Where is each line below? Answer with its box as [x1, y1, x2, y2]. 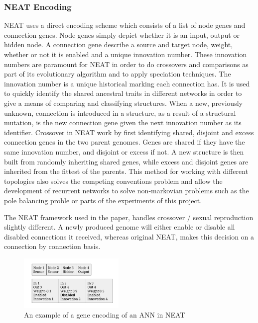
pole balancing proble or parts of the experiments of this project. [4, 195, 202, 205]
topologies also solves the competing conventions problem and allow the [4, 175, 223, 186]
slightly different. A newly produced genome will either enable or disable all [4, 222, 235, 232]
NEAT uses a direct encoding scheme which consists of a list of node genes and [4, 20, 246, 30]
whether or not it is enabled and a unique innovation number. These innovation [4, 49, 247, 59]
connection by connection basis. [4, 241, 101, 251]
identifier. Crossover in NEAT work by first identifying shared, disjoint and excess [4, 127, 254, 137]
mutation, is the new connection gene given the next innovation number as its [4, 117, 242, 128]
